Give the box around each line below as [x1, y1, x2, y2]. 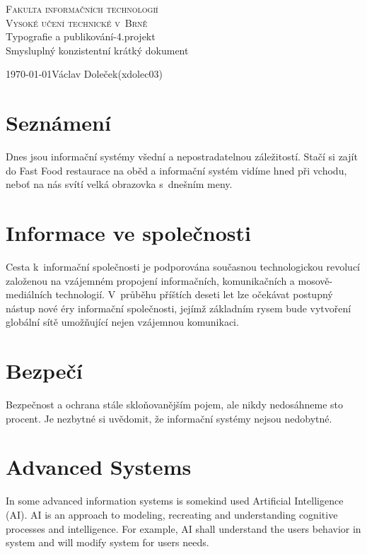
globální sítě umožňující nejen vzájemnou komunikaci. [6, 314, 239, 329]
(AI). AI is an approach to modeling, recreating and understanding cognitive [6, 507, 338, 521]
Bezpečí [6, 356, 83, 385]
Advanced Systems [6, 452, 192, 481]
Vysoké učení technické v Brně [6, 15, 148, 30]
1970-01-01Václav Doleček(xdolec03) [6, 66, 163, 81]
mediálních [6, 287, 52, 302]
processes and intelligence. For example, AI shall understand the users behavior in [6, 521, 361, 536]
